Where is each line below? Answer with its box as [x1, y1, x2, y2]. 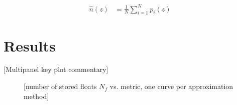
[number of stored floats [24, 81, 97, 91]
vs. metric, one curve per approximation [109, 81, 233, 91]
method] [24, 90, 49, 101]
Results [4, 35, 56, 55]
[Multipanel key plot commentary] [4, 64, 108, 74]
